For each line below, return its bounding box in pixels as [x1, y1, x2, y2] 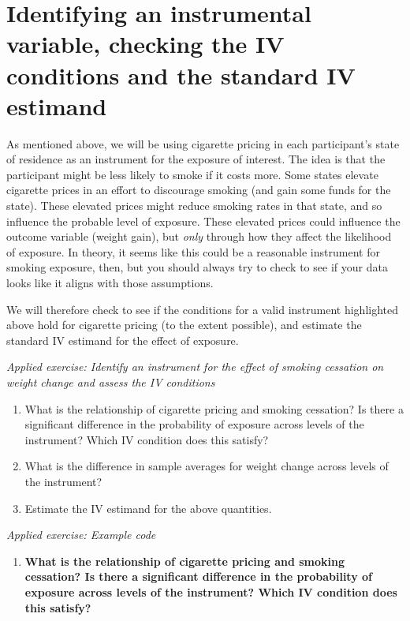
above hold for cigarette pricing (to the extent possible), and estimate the [6, 316, 362, 333]
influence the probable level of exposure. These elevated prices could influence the [6, 212, 401, 229]
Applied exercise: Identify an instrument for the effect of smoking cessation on [6, 358, 384, 375]
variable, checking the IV [6, 28, 285, 60]
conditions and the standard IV [6, 58, 356, 91]
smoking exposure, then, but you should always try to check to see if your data [6, 259, 388, 275]
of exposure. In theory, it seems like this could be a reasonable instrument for [6, 243, 380, 260]
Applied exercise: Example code [6, 526, 156, 543]
